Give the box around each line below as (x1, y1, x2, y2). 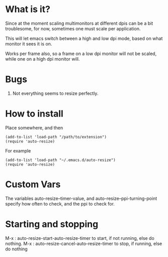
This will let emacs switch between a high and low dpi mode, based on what (5, 35, 163, 41)
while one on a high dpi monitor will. (5, 56, 80, 62)
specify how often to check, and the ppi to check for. (5, 200, 115, 207)
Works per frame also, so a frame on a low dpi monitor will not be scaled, (5, 50, 157, 57)
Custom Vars (5, 179, 61, 190)
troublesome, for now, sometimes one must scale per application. (5, 25, 141, 31)
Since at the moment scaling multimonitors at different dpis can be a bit (5, 20, 153, 26)
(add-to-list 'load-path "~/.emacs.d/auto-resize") (5, 158, 116, 163)
